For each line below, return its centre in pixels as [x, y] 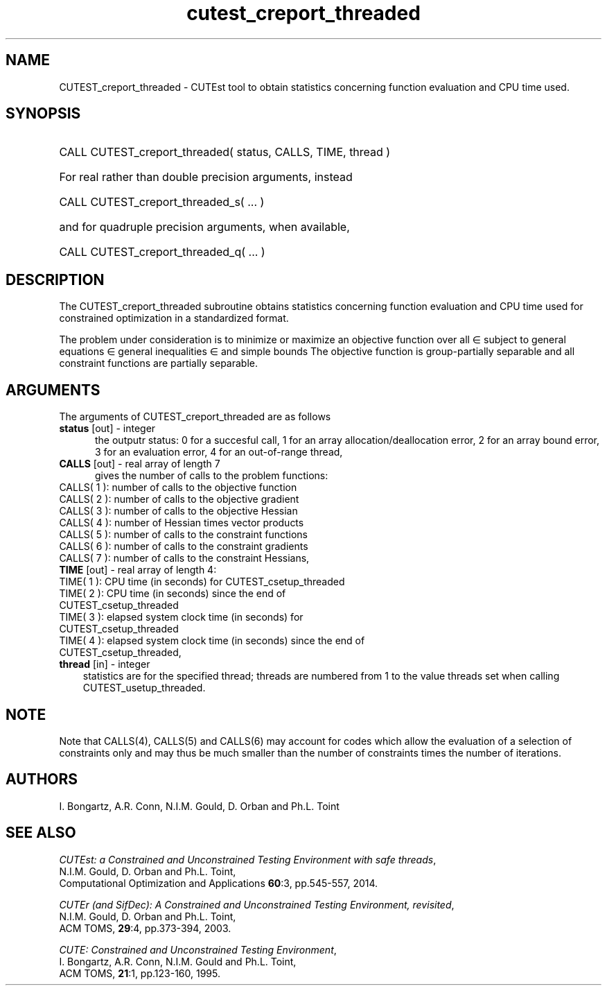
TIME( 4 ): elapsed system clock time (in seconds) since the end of [212, 641]
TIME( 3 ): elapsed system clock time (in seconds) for [181, 617]
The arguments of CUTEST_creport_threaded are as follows [195, 417]
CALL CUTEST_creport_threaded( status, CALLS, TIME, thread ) [225, 152]
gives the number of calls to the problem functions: [212, 476]
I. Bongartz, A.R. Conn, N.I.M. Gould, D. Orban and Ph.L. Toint [199, 806]
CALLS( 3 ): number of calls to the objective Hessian [178, 511]
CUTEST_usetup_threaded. [144, 688]
